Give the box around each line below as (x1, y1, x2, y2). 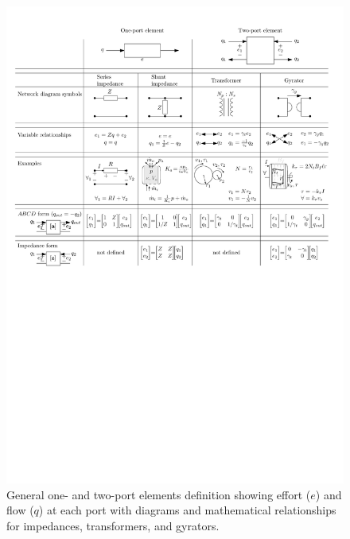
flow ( (6, 502, 34, 518)
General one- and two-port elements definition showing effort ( (6, 486, 311, 502)
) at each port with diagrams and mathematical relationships (38, 502, 336, 518)
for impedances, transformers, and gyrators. (6, 517, 220, 533)
